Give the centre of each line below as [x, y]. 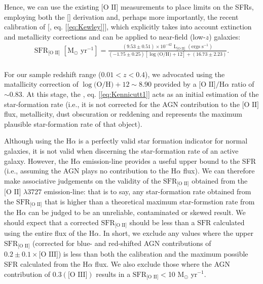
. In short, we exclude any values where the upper [176, 233]
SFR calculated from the [42, 263]
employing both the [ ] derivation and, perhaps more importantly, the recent [121, 16]
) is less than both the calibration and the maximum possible [153, 254]
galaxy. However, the [36, 161]
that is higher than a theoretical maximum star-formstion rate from [150, 201]
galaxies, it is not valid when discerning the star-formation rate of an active [121, 150]
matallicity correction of [41, 84]
